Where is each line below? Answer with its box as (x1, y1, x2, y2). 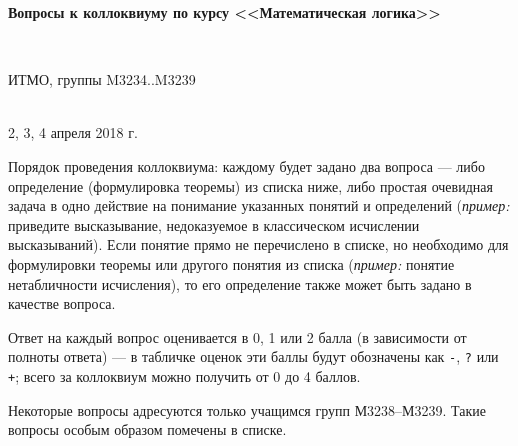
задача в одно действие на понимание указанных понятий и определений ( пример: (8, 195, 510, 216)
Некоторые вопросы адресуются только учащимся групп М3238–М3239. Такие (8, 399, 487, 420)
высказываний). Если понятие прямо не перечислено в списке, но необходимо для (8, 234, 509, 255)
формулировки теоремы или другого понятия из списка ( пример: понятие (8, 253, 455, 274)
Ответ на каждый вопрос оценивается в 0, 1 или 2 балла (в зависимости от (8, 326, 467, 347)
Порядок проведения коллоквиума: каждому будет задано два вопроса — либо (8, 155, 485, 176)
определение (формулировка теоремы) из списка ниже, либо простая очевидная (8, 175, 493, 196)
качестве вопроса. (8, 293, 116, 314)
